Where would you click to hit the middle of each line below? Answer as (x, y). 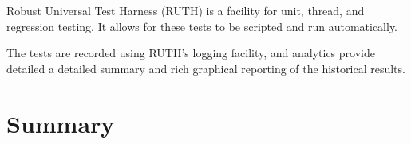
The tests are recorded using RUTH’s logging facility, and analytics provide (191, 53)
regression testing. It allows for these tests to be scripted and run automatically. (202, 26)
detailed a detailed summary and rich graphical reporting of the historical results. (206, 68)
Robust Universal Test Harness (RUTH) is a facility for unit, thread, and (186, 10)
